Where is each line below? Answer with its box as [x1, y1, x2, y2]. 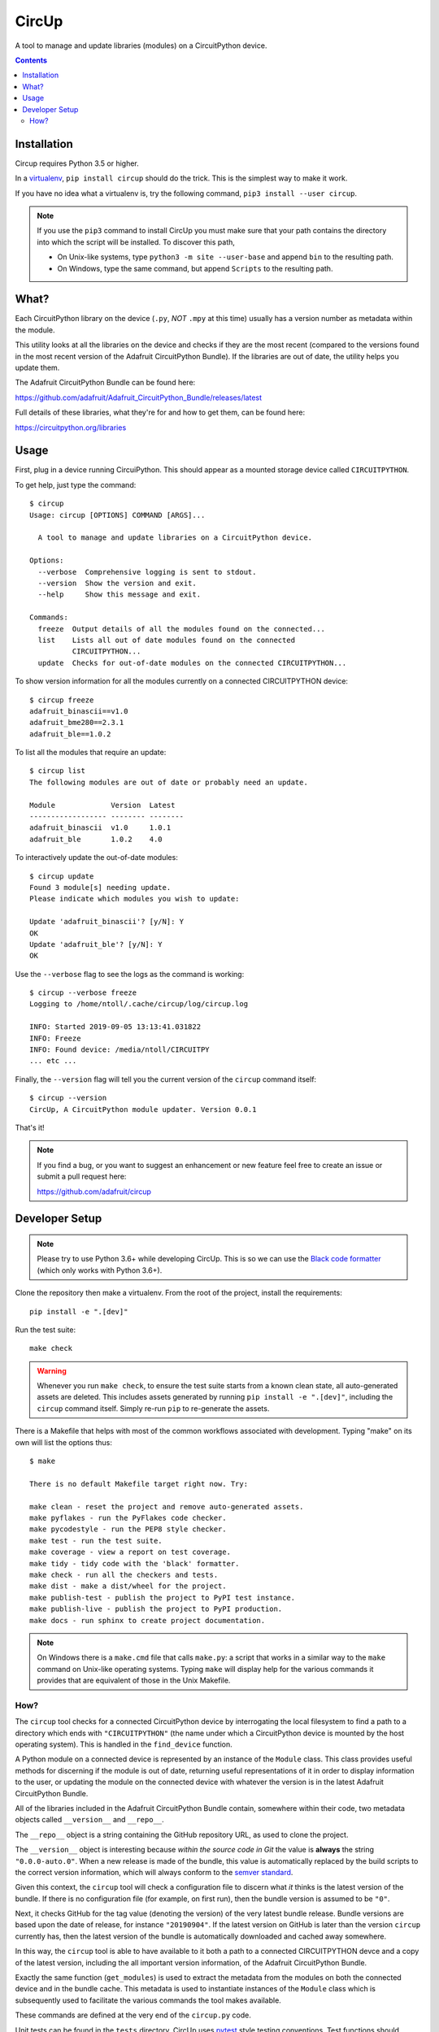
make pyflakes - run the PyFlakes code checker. [29, 1513, 227, 1522]
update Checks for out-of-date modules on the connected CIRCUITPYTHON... [37, 658, 347, 667]
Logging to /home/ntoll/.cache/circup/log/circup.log [29, 1000, 248, 1009]
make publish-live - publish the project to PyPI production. [29, 1604, 283, 1613]
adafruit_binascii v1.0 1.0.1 [29, 823, 172, 832]
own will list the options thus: [15, 1437, 113, 1447]
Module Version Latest [29, 801, 176, 810]
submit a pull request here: [37, 1171, 127, 1182]
